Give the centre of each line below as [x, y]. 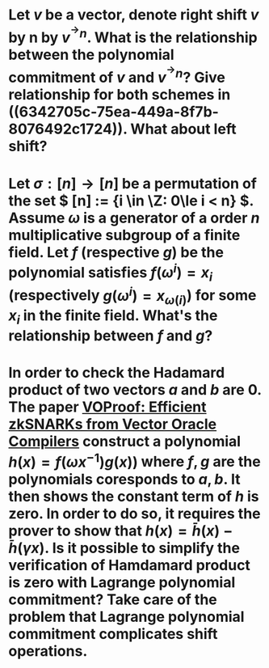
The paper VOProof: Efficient [108, 407]
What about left [183, 129]
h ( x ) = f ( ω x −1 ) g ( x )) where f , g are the [134, 460]
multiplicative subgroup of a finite [124, 235]
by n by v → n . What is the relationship [133, 35]
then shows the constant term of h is [134, 496]
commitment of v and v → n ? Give [117, 75]
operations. [48, 651]
